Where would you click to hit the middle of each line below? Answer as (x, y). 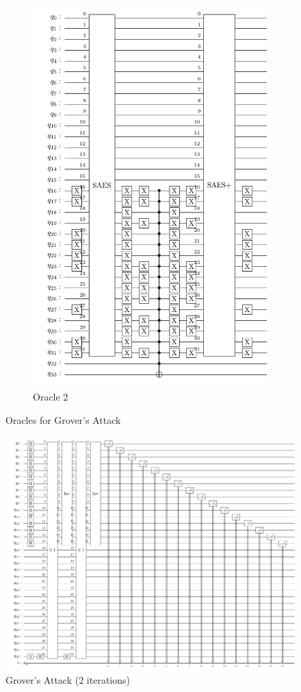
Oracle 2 (51, 397)
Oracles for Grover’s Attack (63, 419)
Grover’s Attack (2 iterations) (68, 680)
